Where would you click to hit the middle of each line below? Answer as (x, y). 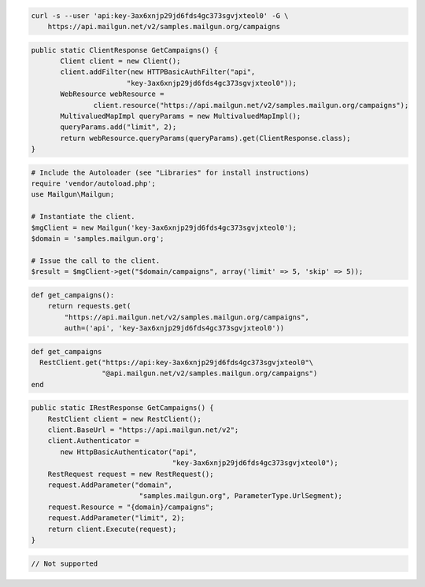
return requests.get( (89, 306)
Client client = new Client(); (120, 61)
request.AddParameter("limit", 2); (116, 518)
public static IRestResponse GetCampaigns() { (122, 408)
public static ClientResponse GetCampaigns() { (124, 50)
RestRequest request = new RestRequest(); (131, 474)
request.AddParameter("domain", (110, 485)
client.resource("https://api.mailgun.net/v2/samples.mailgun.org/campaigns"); (251, 105)
